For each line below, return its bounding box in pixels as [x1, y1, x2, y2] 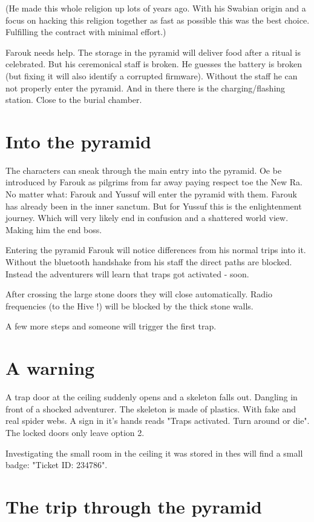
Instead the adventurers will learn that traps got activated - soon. [5, 267, 249, 280]
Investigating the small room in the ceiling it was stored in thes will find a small [5, 446, 303, 459]
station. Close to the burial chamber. [5, 93, 142, 106]
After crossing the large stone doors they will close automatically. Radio [5, 288, 272, 300]
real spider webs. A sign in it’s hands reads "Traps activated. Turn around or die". [5, 414, 310, 427]
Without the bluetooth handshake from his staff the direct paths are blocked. [5, 256, 292, 268]
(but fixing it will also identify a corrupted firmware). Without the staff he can [5, 69, 298, 82]
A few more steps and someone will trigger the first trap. [5, 320, 217, 332]
